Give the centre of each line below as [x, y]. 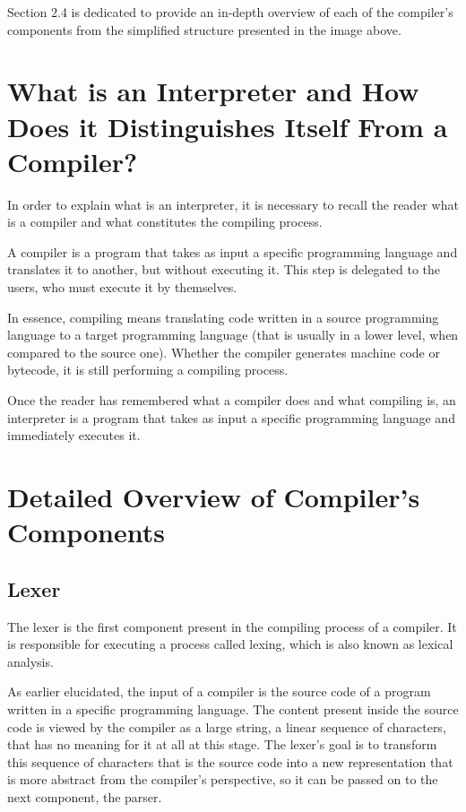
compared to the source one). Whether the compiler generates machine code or [224, 352]
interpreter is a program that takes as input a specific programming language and [231, 417]
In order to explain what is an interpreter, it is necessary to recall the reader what [233, 204]
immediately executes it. [74, 435]
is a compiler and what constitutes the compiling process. [165, 222]
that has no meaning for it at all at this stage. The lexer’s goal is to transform [222, 744]
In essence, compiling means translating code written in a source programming [223, 317]
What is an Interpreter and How [213, 91]
